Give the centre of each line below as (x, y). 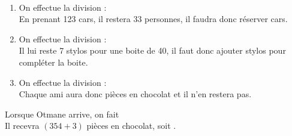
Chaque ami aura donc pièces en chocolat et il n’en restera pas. (135, 94)
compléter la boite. (53, 62)
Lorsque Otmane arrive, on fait (62, 114)
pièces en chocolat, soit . (131, 126)
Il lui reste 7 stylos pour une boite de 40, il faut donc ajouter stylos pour (152, 50)
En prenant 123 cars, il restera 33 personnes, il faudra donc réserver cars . (153, 19)
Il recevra (22, 126)
